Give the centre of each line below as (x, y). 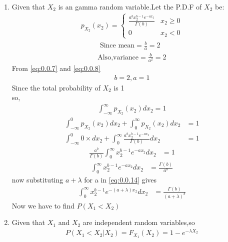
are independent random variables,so (139, 222)
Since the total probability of (56, 87)
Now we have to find (43, 205)
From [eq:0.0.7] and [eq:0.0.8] (56, 68)
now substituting (37, 179)
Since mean (117, 46)
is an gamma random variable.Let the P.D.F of (130, 6)
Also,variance (118, 57)
